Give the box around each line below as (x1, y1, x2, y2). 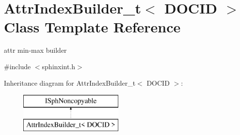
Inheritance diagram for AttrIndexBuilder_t (4, 77, 136, 88)
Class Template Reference (4, 17, 181, 37)
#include (4, 61, 31, 71)
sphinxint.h (42, 61, 76, 71)
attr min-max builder (4, 45, 67, 55)
